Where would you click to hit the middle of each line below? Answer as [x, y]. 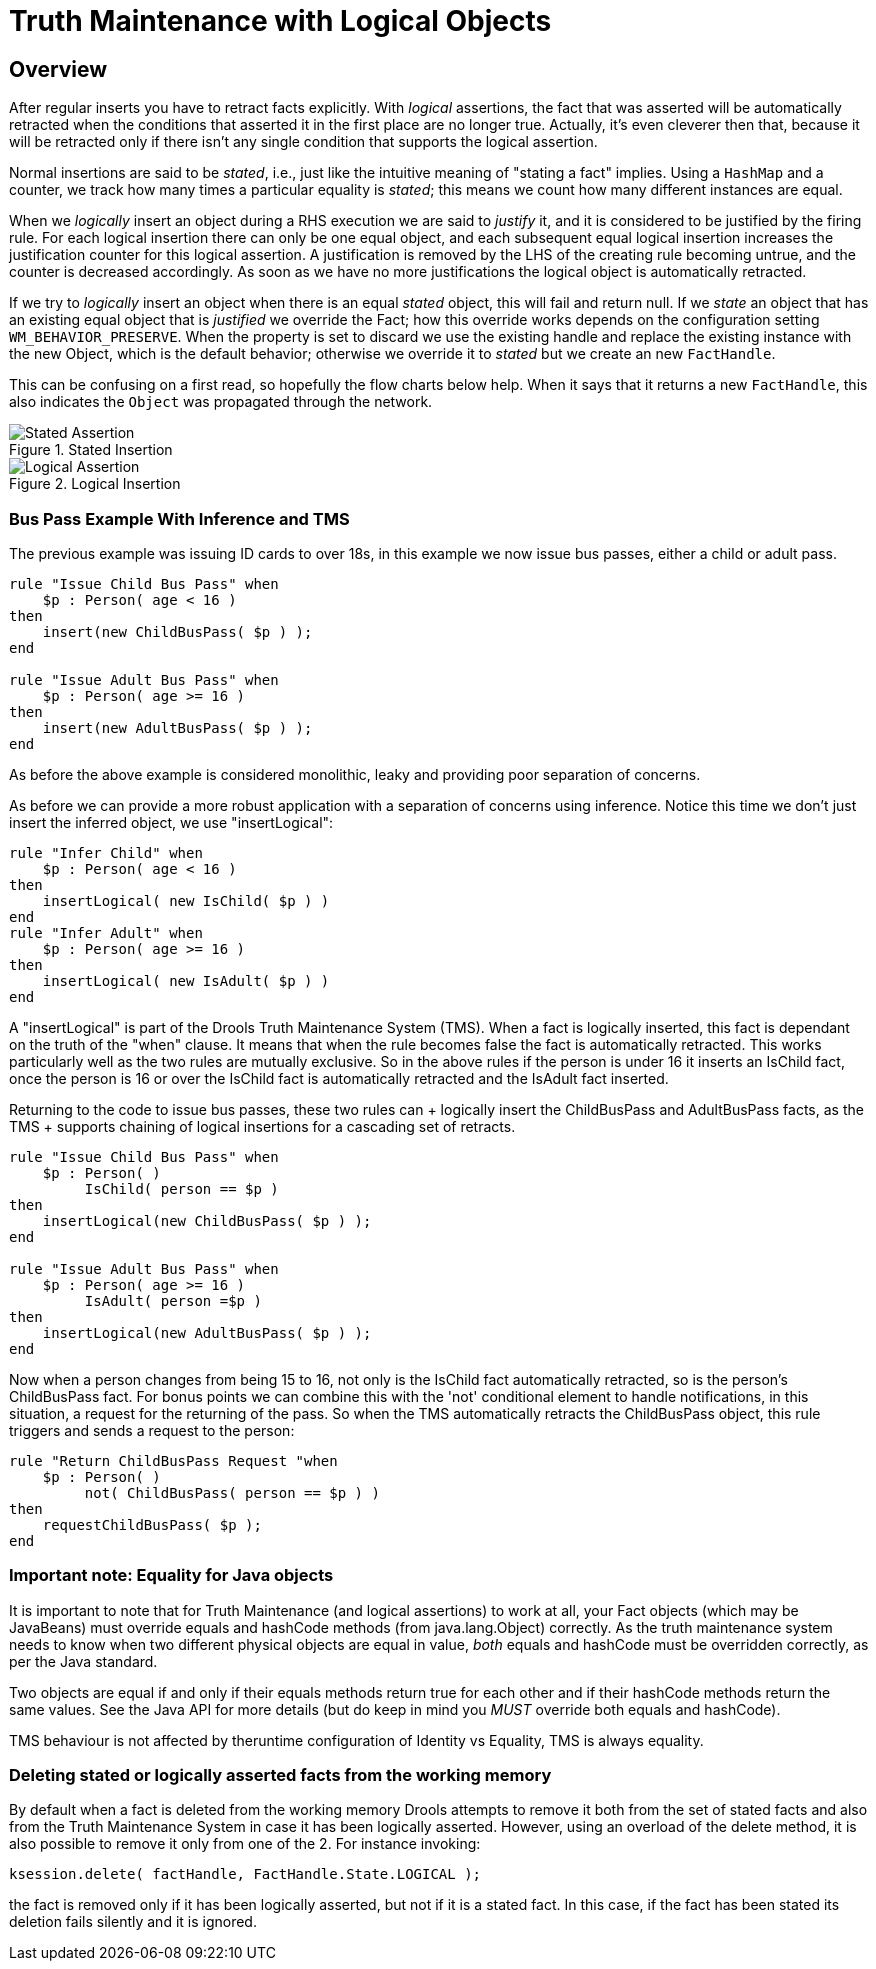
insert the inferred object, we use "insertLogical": [171, 822]
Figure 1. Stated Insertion [91, 450]
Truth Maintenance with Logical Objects [280, 21]
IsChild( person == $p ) [181, 1188]
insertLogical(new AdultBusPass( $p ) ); [207, 1332]
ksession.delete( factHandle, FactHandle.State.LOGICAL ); [245, 1874]
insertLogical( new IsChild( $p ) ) [186, 900]
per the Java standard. [83, 1661]
